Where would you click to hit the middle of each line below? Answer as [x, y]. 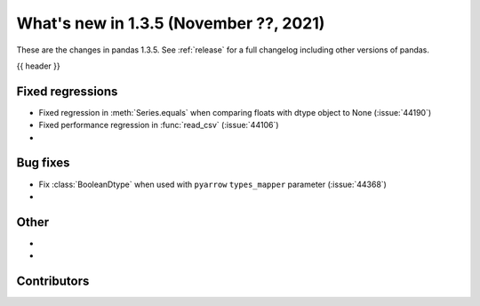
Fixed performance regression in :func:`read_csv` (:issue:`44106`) [159, 125]
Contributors [53, 282]
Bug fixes [43, 163]
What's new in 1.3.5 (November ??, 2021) [171, 23]
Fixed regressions [67, 91]
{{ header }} [39, 66]
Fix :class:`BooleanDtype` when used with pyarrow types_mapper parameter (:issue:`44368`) [212, 184]
